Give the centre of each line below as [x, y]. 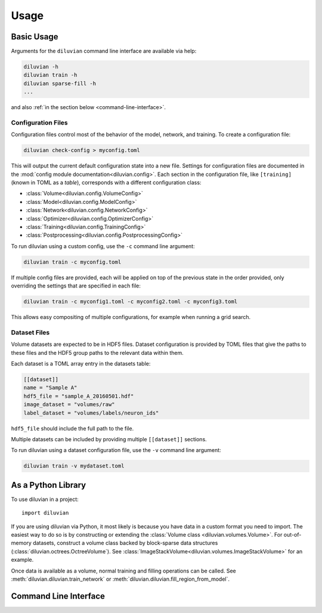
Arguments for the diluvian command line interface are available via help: [104, 51]
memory [21, 543]
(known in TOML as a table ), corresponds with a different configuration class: [106, 182]
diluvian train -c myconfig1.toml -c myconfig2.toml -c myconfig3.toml [131, 302]
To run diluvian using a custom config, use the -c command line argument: [103, 246]
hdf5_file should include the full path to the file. [72, 428]
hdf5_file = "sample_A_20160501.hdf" [79, 396]
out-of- [292, 535]
